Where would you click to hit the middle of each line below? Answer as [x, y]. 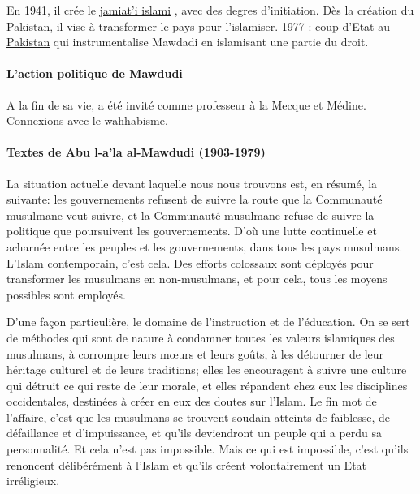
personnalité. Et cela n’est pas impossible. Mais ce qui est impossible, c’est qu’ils [208, 449]
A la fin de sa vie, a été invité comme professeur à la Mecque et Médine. [186, 104]
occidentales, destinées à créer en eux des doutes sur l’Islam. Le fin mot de [192, 401]
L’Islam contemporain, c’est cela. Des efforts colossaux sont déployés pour [190, 262]
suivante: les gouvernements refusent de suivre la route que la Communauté [195, 199]
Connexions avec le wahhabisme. [87, 120]
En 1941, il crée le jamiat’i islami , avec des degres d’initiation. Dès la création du [210, 10]
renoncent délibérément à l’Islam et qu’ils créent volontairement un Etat [187, 464]
